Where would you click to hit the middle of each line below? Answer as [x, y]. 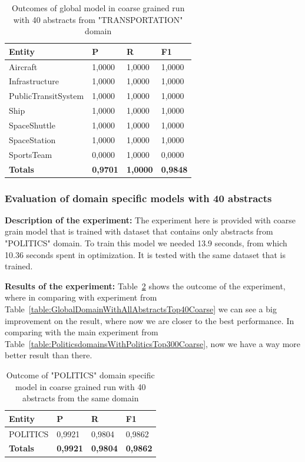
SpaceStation [32, 139]
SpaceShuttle [32, 125]
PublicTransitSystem [47, 96]
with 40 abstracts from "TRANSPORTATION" [98, 19]
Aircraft [23, 66]
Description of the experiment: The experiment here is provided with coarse [150, 220]
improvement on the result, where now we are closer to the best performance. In [150, 320]
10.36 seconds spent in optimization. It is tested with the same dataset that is [145, 254]
